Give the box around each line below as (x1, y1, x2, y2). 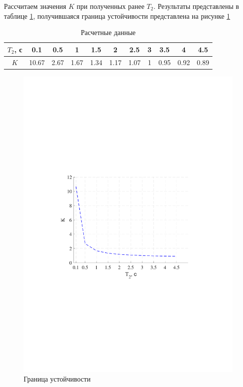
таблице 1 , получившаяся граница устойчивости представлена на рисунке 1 (4, 10, 230, 21)
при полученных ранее (76, 1, 144, 11)
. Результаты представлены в (153, 1, 239, 11)
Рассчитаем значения (4, 1, 67, 11)
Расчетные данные (81, 27, 136, 37)
